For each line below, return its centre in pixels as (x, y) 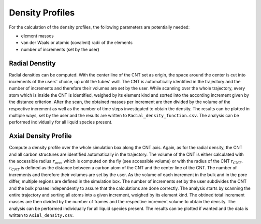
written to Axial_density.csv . (41, 215)
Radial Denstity (32, 63)
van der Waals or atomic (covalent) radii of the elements (77, 43)
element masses (37, 36)
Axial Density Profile (40, 136)
